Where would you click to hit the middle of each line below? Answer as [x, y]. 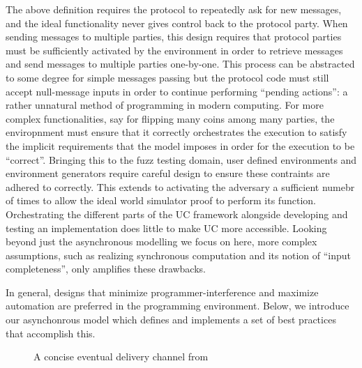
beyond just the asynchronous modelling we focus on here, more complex [161, 242]
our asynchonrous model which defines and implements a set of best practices [171, 320]
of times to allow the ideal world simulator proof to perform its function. [161, 200]
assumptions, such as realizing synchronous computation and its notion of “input [179, 255]
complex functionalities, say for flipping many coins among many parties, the [170, 118]
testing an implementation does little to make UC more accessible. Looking [166, 228]
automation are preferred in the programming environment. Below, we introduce [178, 306]
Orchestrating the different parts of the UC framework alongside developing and [177, 214]
